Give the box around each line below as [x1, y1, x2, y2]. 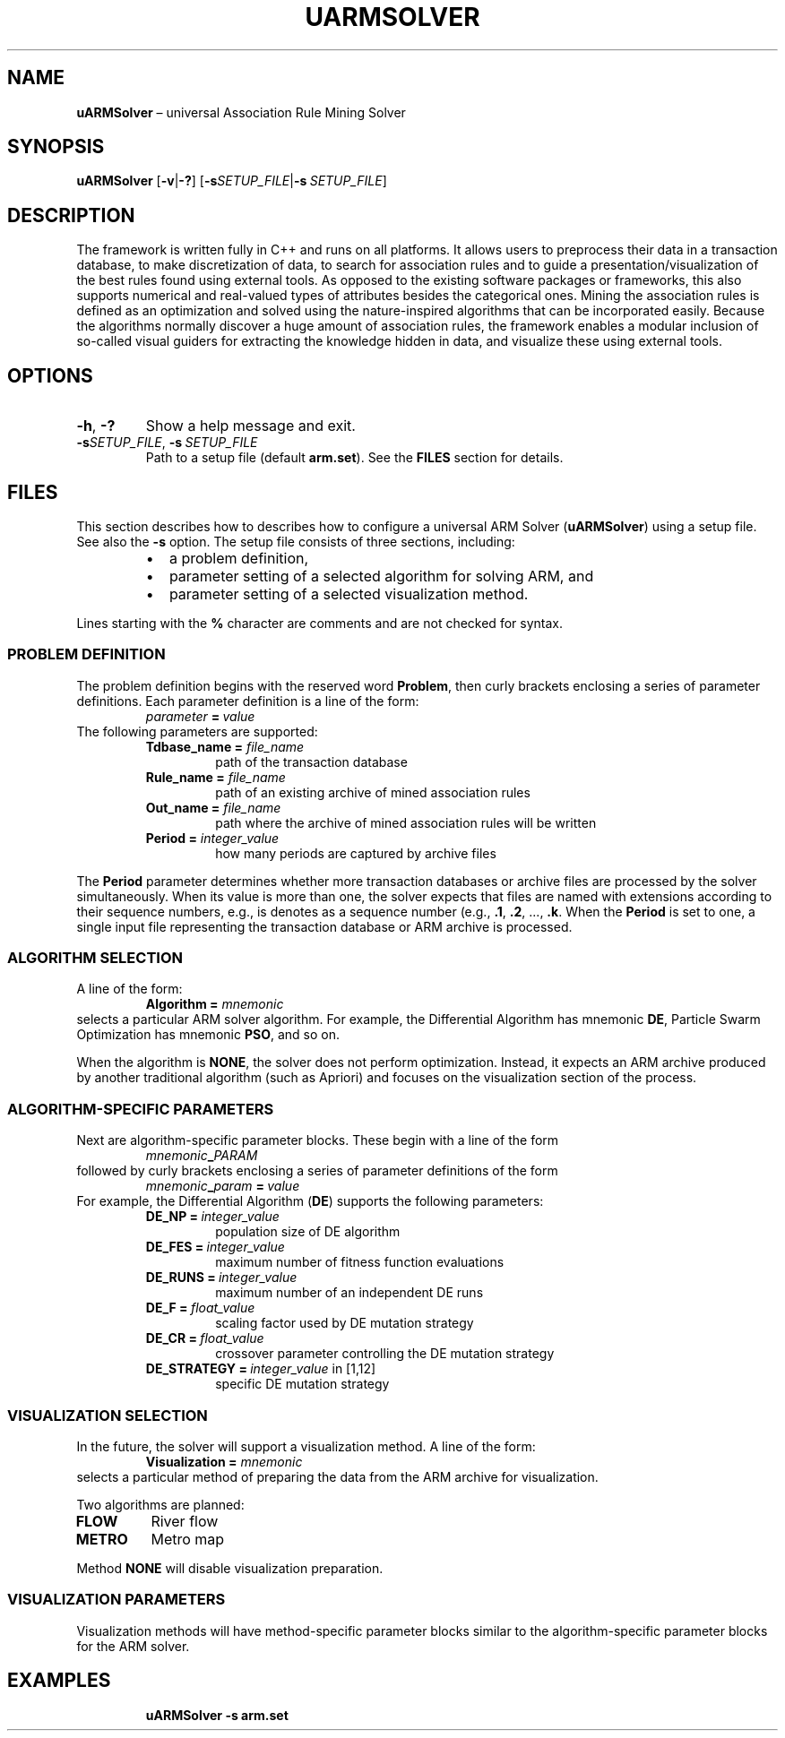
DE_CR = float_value [145, 1330, 264, 1347]
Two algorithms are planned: [76, 1496, 245, 1512]
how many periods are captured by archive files [215, 845, 496, 861]
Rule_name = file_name [145, 769, 286, 785]
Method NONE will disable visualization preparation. [76, 1560, 384, 1576]
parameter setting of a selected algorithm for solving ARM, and [168, 566, 594, 585]
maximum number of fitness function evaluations [215, 1254, 505, 1270]
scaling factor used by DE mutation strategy [215, 1315, 474, 1331]
